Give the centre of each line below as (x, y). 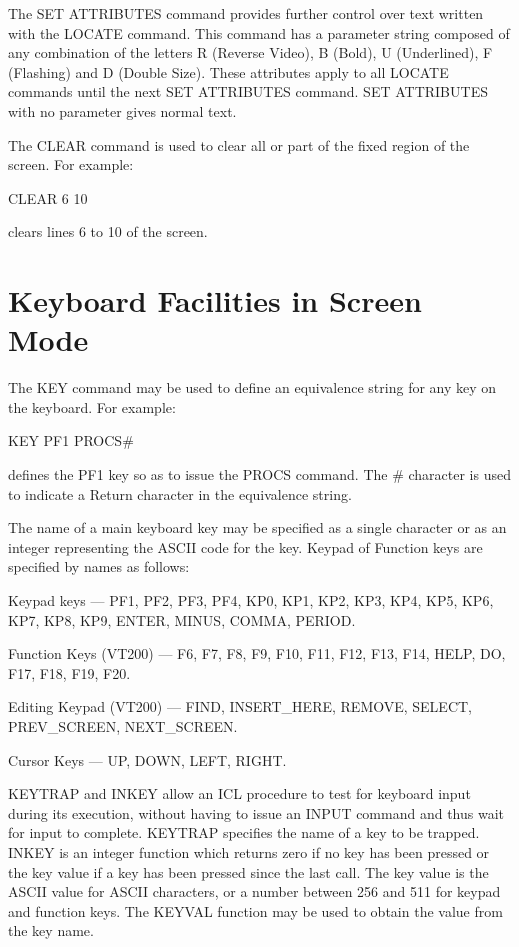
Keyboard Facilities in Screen (215, 300)
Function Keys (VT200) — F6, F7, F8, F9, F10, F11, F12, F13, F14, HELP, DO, (257, 653)
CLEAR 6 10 (48, 197)
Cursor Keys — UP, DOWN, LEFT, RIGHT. (147, 759)
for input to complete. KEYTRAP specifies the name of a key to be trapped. (244, 832)
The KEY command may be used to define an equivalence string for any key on (252, 387)
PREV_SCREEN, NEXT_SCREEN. (123, 725)
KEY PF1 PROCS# (71, 440)
